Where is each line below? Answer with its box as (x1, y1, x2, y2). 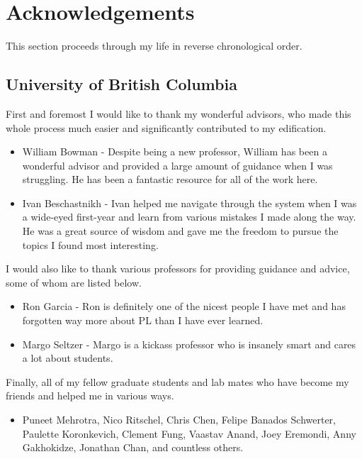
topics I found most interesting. (22, 237, 159, 252)
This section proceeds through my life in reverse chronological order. (6, 38, 302, 53)
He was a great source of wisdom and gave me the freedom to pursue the (22, 223, 339, 238)
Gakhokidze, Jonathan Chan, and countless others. (22, 440, 244, 455)
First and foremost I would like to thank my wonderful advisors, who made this (6, 106, 351, 121)
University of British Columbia (6, 73, 237, 95)
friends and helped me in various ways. (6, 388, 174, 403)
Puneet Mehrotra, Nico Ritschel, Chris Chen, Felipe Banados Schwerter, (22, 412, 336, 427)
